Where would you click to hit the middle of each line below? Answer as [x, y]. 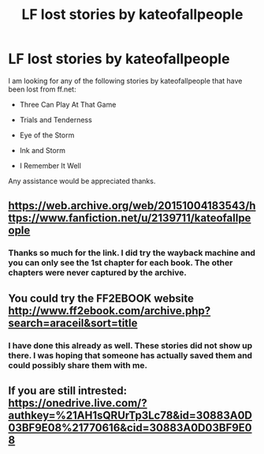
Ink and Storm [42, 150]
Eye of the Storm [47, 135]
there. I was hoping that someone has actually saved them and [130, 355]
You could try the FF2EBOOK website [101, 298]
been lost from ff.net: [42, 89]
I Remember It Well [50, 165]
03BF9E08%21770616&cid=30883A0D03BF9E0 [130, 428]
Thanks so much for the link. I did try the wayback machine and [132, 253]
